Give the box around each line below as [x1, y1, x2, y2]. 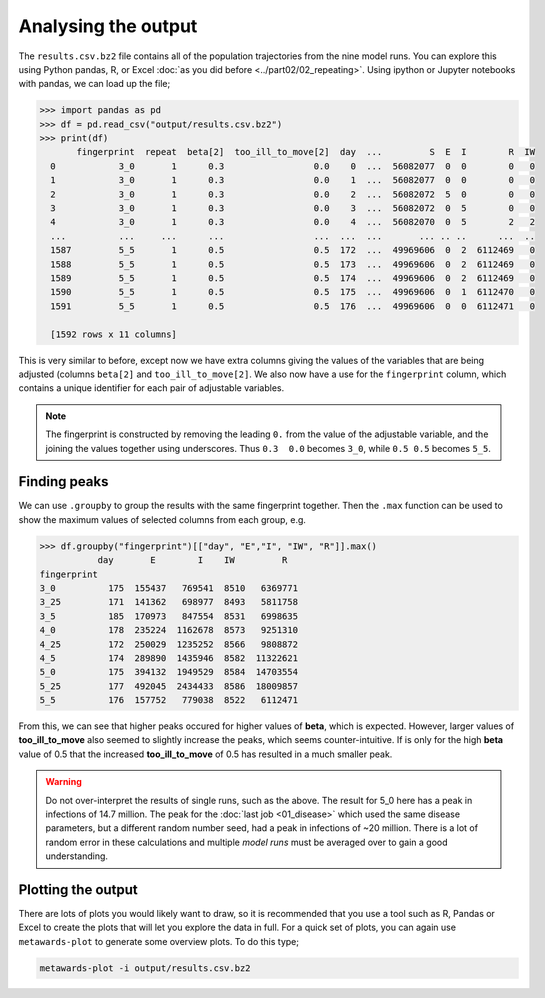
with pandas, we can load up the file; [18, 78, 171, 90]
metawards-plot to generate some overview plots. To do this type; [18, 935, 300, 947]
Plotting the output [18, 881, 139, 898]
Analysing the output [18, 15, 198, 37]
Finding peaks [18, 473, 109, 490]
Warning [45, 776, 82, 788]
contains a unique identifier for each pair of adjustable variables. [18, 382, 285, 394]
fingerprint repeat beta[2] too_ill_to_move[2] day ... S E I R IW [76, 146, 535, 158]
